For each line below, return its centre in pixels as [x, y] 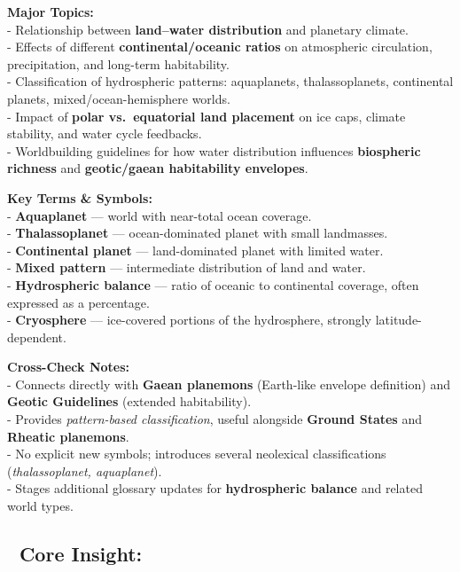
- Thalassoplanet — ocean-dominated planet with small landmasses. [198, 233]
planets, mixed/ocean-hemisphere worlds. [119, 98]
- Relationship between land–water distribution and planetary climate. [208, 29]
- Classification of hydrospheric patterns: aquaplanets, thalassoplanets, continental [230, 81]
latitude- [398, 320]
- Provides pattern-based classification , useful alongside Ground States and [214, 419]
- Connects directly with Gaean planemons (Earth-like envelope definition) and [229, 384]
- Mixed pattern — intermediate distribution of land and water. [187, 267]
